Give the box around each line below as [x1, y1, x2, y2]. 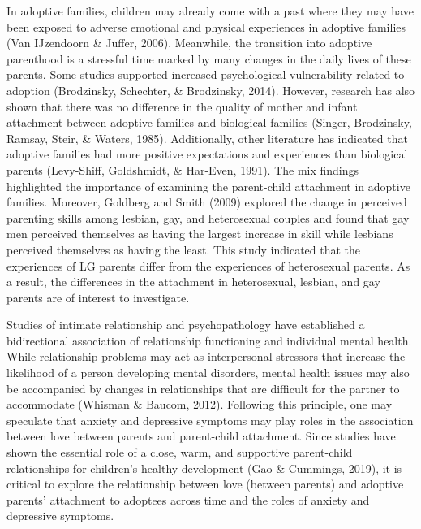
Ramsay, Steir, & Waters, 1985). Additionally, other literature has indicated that [6, 129, 408, 146]
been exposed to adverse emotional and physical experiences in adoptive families [6, 18, 406, 35]
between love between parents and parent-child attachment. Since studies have [6, 427, 396, 444]
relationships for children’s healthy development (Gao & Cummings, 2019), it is [6, 459, 402, 476]
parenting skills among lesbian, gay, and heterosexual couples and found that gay [6, 209, 410, 226]
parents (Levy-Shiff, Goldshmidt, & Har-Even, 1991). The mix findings [6, 161, 359, 178]
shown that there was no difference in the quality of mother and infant [6, 98, 358, 115]
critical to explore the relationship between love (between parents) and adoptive [6, 475, 404, 492]
